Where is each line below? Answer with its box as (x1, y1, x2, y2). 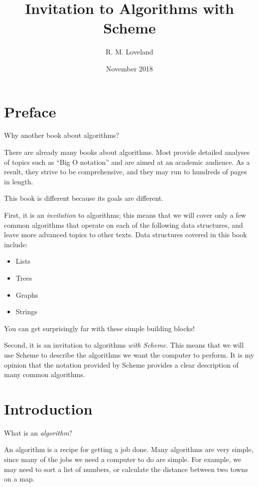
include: (4, 239, 28, 249)
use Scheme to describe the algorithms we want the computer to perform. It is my (4, 349, 255, 360)
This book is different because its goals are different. (4, 193, 164, 203)
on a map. (4, 474, 35, 484)
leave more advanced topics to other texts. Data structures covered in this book (4, 229, 247, 240)
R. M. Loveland (106, 46, 153, 57)
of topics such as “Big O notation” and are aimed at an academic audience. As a (4, 156, 250, 167)
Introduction (4, 398, 93, 419)
